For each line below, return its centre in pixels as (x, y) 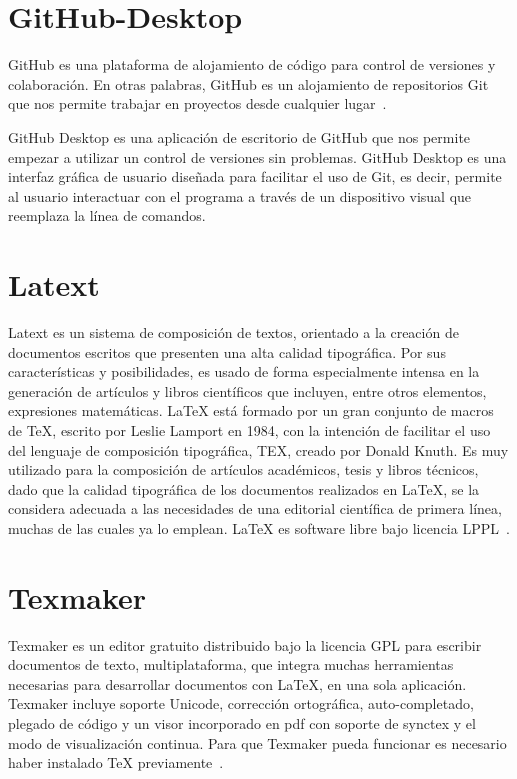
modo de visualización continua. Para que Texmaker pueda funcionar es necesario (257, 742)
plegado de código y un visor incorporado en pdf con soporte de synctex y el (242, 723)
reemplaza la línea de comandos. (107, 215)
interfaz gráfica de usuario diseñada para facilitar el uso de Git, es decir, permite (255, 176)
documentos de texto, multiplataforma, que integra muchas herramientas (231, 664)
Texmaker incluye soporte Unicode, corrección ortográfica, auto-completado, (241, 703)
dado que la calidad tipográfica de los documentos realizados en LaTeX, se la (244, 488)
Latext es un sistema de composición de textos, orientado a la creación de (233, 332)
